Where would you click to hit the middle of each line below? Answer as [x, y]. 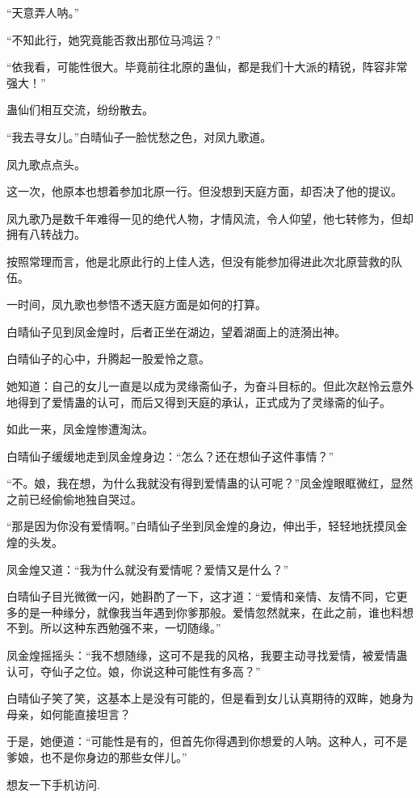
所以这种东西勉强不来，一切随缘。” [130, 628]
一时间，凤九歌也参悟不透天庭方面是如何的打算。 [136, 304]
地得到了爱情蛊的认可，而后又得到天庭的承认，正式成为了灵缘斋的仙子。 [199, 401]
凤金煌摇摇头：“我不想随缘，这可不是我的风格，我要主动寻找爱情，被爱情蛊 [207, 655]
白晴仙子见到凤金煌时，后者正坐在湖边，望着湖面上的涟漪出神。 [176, 331]
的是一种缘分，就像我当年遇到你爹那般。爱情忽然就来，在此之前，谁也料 [210, 612]
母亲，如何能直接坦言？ [69, 714]
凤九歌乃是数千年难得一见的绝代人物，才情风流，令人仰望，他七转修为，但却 [210, 218]
